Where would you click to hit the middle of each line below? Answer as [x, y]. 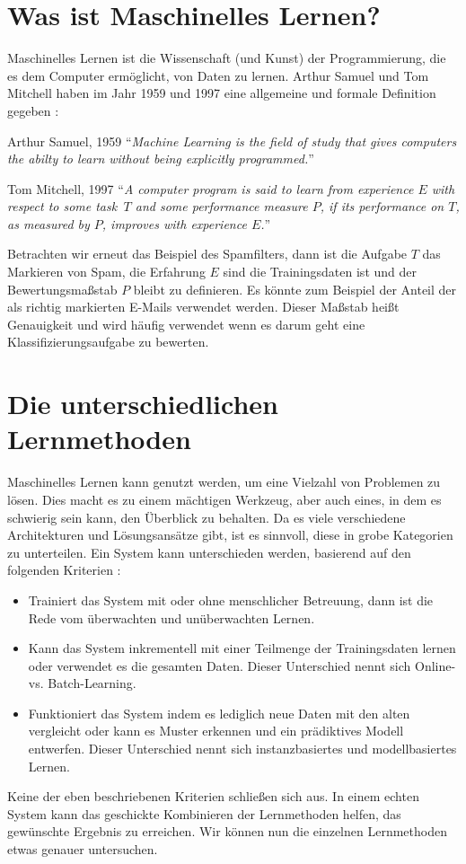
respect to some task [62, 206]
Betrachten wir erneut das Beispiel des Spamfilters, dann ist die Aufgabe [207, 254]
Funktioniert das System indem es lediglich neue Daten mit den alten [219, 713]
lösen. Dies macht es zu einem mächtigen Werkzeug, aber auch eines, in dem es [224, 499]
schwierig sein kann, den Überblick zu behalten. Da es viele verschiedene [207, 517]
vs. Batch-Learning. [82, 683]
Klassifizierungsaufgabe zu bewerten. [108, 342]
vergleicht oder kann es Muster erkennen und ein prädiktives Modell [216, 731]
